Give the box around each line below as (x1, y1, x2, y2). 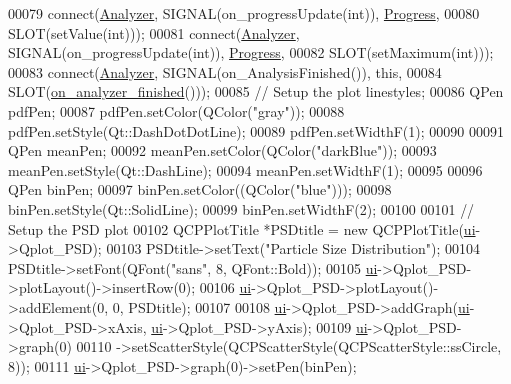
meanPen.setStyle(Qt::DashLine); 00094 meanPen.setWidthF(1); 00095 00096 (8, 159, 483, 180)
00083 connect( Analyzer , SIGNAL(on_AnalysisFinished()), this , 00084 (8, 61, 442, 82)
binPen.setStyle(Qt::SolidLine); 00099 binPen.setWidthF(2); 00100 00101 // (8, 198, 475, 219)
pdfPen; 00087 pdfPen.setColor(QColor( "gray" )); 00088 (8, 100, 345, 121)
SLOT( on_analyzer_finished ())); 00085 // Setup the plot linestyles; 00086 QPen (8, 81, 504, 102)
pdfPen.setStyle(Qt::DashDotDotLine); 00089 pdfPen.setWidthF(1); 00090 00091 (8, 120, 504, 141)
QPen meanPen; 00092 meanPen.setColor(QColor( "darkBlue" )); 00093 (8, 140, 437, 161)
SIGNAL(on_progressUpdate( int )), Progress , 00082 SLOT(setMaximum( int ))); (8, 42, 494, 63)
